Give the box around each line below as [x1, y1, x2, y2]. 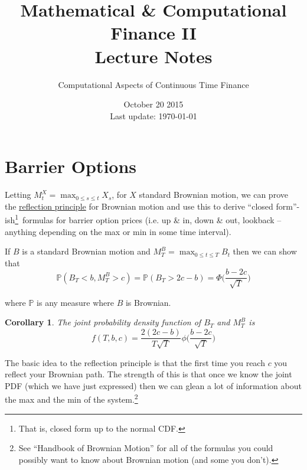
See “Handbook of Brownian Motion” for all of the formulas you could [18, 442, 273, 454]
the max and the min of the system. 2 [5, 391, 138, 405]
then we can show [233, 245, 297, 257]
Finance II [110, 21, 197, 45]
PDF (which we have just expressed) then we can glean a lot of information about [5, 379, 302, 391]
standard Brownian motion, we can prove [139, 188, 288, 201]
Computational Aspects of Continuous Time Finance [58, 78, 249, 90]
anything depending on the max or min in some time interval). [5, 225, 231, 237]
